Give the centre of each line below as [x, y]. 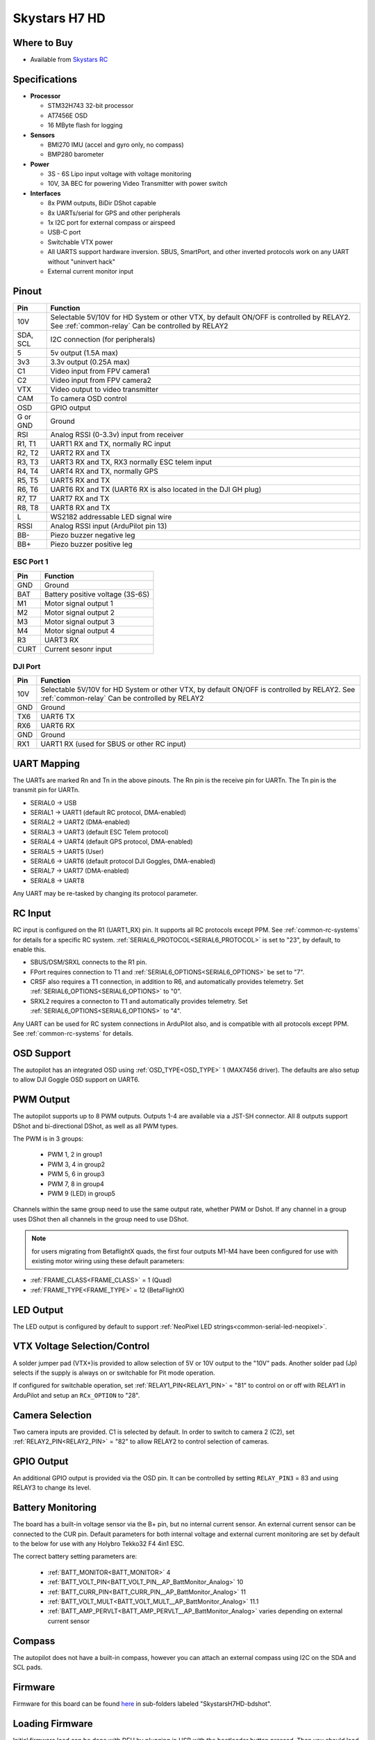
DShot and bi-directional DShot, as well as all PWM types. [95, 1126]
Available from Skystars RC [69, 60]
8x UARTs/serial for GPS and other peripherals [114, 213]
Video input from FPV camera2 [101, 380]
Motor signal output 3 [79, 622]
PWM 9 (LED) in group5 [82, 1193]
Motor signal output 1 [79, 603]
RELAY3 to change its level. [52, 1488]
